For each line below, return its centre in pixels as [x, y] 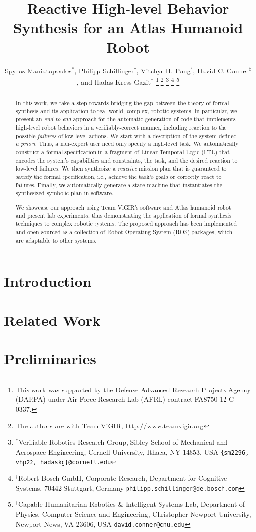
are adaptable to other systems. [56, 240]
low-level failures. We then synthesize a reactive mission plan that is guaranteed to [121, 168]
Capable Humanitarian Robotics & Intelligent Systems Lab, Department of [131, 504]
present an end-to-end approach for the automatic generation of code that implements [126, 119]
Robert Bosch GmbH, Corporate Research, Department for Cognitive [123, 478]
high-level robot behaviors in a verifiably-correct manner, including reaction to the [121, 127]
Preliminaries [50, 358]
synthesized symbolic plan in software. [64, 193]
